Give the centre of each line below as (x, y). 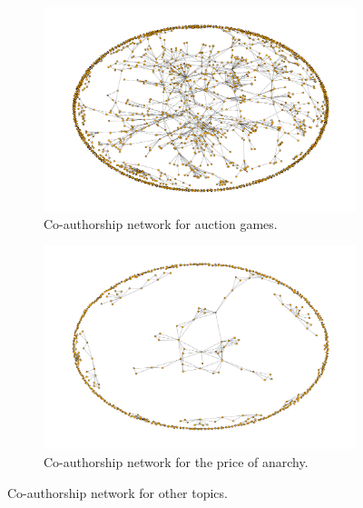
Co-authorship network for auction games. (161, 223)
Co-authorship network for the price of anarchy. (176, 461)
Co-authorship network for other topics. (118, 492)
